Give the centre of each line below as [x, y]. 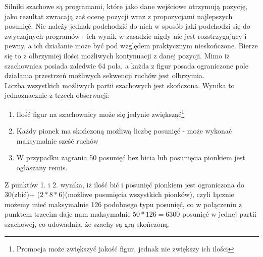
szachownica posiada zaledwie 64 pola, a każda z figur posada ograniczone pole [126, 65]
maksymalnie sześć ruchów [57, 140]
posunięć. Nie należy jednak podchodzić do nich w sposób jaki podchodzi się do [127, 26]
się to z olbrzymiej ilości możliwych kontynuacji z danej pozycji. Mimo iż [117, 55]
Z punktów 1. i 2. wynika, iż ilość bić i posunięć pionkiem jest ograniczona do [125, 184]
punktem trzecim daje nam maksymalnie [68, 214]
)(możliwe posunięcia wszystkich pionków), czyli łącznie [148, 194]
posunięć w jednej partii [219, 214]
